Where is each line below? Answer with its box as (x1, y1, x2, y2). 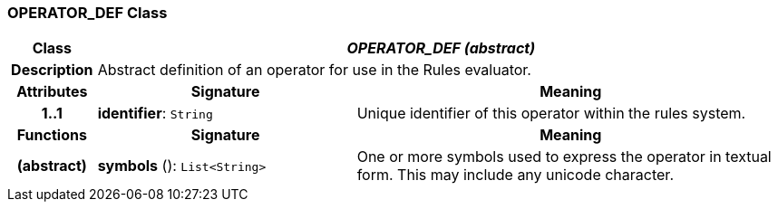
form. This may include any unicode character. (356, 166, 674, 185)
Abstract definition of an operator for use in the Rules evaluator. (97, 61, 531, 80)
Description (11, 61, 93, 80)
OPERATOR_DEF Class (7, 4, 168, 22)
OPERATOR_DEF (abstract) (346, 39, 536, 58)
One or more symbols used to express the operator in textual (356, 147, 772, 166)
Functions (16, 126, 87, 145)
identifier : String (97, 104, 213, 123)
